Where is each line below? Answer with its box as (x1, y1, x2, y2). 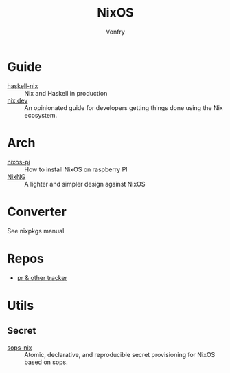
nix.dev (7, 96, 28, 105)
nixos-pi (7, 158, 31, 166)
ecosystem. (24, 111, 58, 119)
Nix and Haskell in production (24, 89, 108, 97)
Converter (7, 204, 67, 220)
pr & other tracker (16, 273, 67, 281)
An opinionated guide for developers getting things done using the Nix (24, 103, 223, 111)
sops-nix (7, 343, 32, 352)
